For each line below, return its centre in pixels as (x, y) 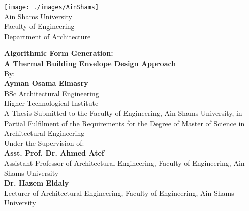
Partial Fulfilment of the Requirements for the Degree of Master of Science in (124, 123)
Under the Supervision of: (44, 143)
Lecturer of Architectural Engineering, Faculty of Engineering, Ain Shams (119, 192)
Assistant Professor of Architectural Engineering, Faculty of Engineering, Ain (124, 162)
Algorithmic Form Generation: (59, 53)
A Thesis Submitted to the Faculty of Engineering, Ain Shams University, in (123, 113)
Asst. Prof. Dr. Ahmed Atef (54, 153)
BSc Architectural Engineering (52, 93)
